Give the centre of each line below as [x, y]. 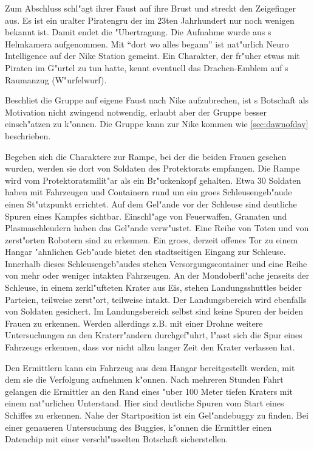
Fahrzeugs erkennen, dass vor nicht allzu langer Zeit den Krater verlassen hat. [150, 347]
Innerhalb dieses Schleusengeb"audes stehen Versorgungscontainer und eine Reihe [156, 263]
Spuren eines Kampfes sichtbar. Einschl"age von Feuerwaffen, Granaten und [146, 216]
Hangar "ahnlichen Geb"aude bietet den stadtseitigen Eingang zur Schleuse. [145, 252]
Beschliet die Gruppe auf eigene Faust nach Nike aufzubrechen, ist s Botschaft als [157, 100]
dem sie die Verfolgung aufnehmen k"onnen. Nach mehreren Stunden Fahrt [144, 379]
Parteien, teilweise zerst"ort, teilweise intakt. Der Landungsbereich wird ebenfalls [156, 299]
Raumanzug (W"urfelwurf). [56, 79]
